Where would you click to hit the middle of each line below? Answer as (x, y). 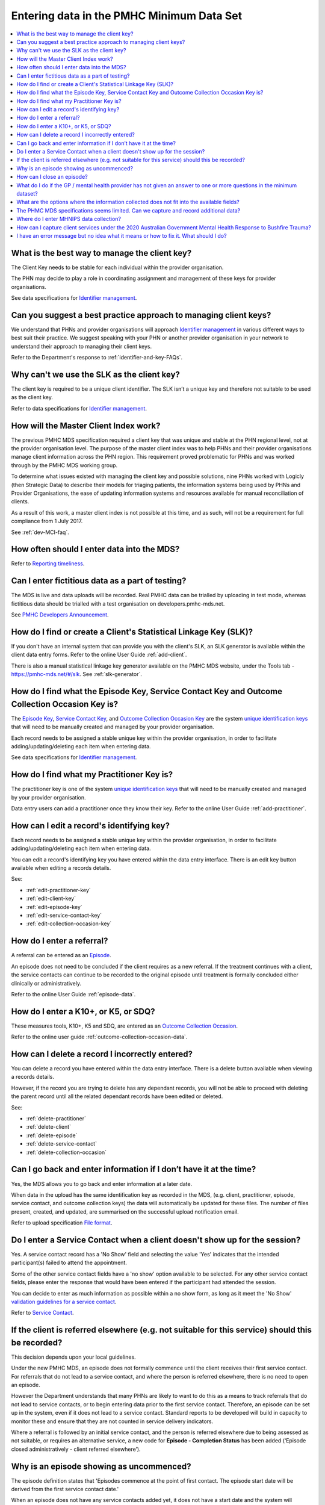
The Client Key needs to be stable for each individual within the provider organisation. (117, 267)
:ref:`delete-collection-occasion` (67, 1152)
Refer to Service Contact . (42, 1313)
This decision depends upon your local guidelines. (73, 1357)
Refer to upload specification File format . (62, 1223)
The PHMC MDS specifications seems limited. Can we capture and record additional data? (128, 210)
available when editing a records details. (61, 868)
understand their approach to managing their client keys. (82, 346)
